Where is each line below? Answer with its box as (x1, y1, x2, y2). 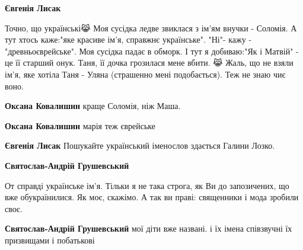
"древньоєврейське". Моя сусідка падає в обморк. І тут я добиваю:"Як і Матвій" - (5, 44, 299, 57)
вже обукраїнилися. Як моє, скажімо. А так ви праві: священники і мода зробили (5, 191, 299, 203)
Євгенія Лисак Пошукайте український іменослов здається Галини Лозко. (5, 139, 275, 152)
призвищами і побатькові (5, 233, 95, 246)
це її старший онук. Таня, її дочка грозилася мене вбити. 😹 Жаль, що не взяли (5, 56, 294, 69)
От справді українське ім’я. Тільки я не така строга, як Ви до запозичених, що (5, 179, 289, 191)
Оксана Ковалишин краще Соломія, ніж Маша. (5, 100, 181, 112)
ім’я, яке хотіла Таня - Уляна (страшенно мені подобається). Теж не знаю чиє (5, 68, 286, 80)
